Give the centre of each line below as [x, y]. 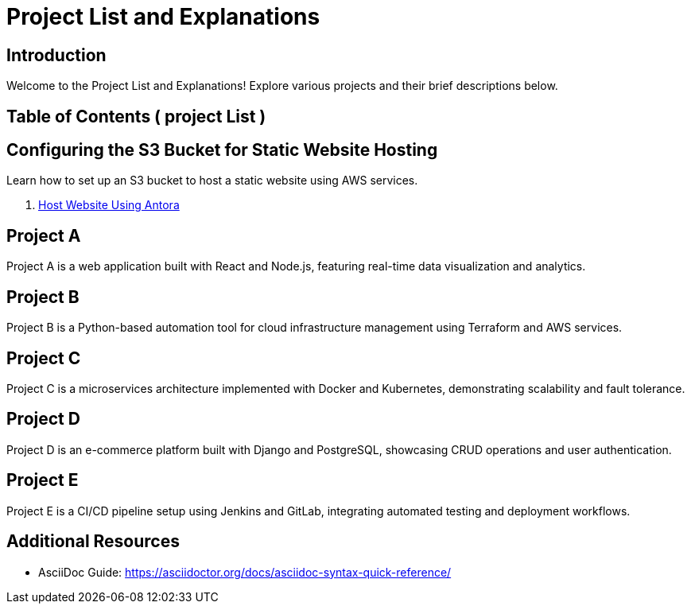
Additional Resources [93, 542]
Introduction [56, 55]
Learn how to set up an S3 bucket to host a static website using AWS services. [212, 181]
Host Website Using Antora [109, 205]
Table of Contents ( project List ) [136, 116]
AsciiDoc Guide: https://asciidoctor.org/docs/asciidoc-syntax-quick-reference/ [245, 572]
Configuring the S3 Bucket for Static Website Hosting [222, 150]
